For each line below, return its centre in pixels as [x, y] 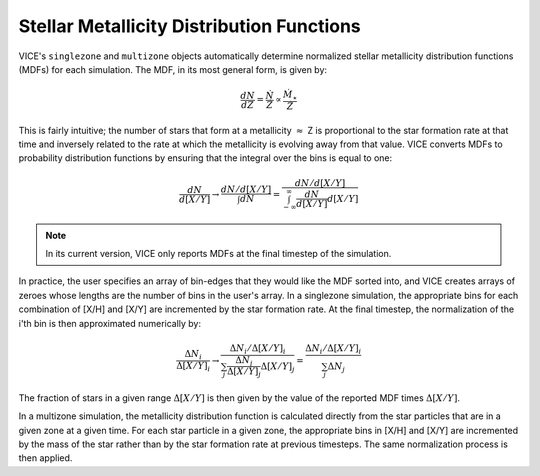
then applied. [45, 458]
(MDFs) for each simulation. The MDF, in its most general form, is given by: [173, 69]
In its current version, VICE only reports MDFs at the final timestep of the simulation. [218, 254]
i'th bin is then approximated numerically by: [110, 323]
